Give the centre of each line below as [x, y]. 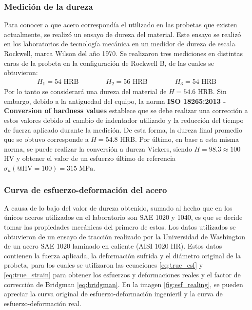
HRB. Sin [212, 91]
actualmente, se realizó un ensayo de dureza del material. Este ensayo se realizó [123, 34]
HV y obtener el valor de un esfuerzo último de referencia [90, 158]
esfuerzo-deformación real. [43, 303]
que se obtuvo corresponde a [46, 139]
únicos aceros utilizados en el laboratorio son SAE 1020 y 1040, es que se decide [123, 217]
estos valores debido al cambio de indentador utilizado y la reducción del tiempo [124, 120]
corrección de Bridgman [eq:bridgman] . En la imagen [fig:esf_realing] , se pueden [124, 284]
